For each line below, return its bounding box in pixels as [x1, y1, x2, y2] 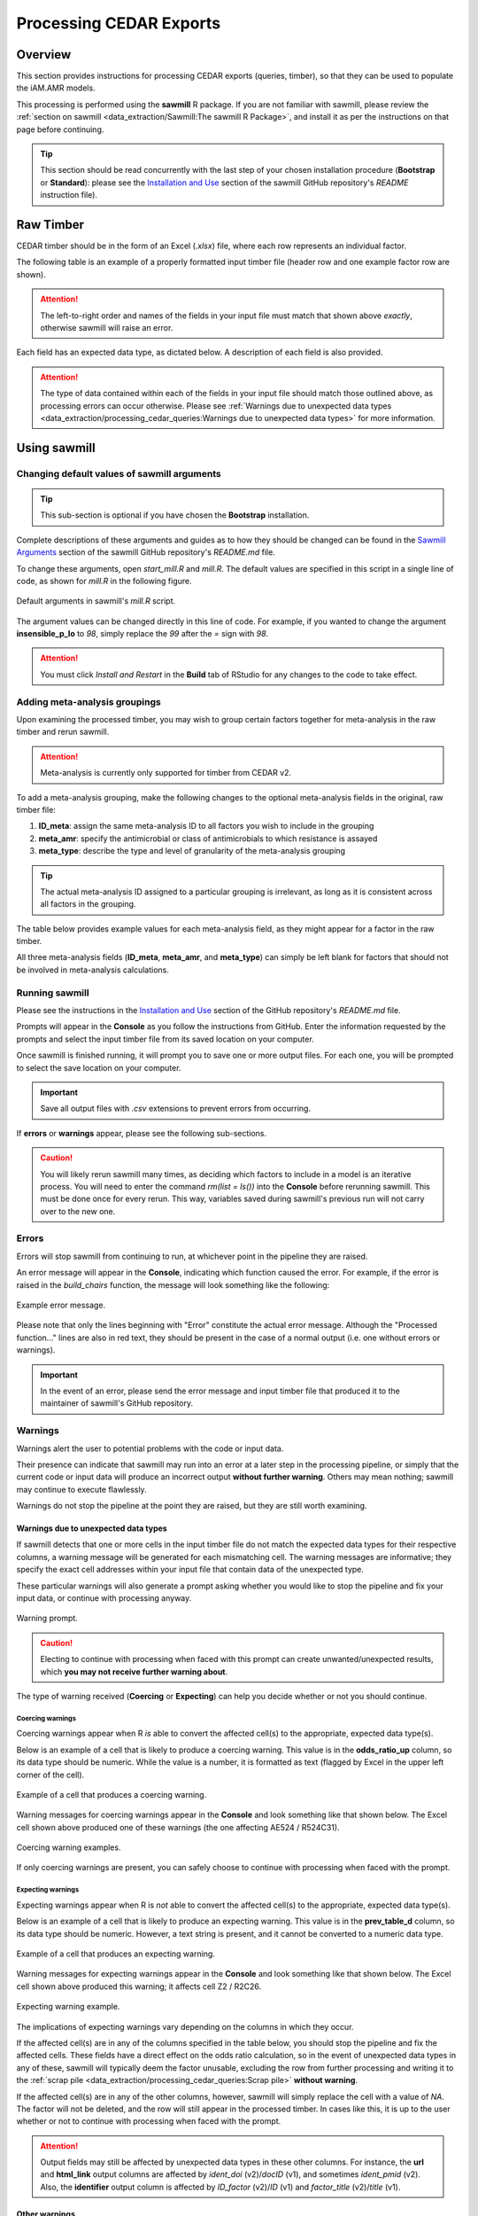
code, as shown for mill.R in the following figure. [16, 575, 192, 586]
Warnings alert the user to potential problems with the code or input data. [16, 1443, 284, 1454]
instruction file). [40, 190, 97, 200]
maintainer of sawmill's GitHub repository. [40, 1398, 194, 1408]
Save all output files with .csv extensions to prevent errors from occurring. [40, 1104, 312, 1114]
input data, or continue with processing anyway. [16, 1593, 192, 1603]
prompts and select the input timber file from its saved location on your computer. [16, 1034, 314, 1044]
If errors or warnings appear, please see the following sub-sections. [16, 1128, 267, 1138]
